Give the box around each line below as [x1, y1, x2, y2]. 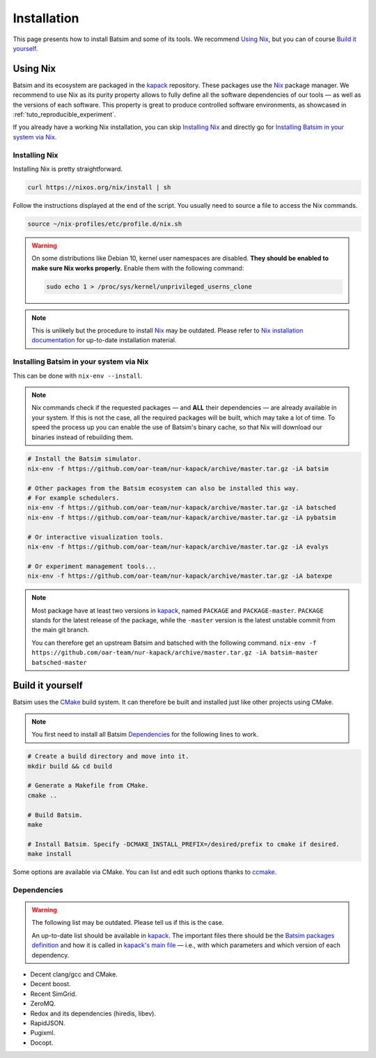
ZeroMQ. [30, 999, 56, 1008]
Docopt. [30, 1038, 54, 1047]
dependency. [31, 951, 70, 959]
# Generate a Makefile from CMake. [27, 781, 149, 790]
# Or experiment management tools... [27, 562, 157, 570]
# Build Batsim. [27, 811, 84, 819]
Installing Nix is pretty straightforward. [13, 164, 123, 173]
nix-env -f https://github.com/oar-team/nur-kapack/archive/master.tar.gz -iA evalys [27, 543, 329, 551]
